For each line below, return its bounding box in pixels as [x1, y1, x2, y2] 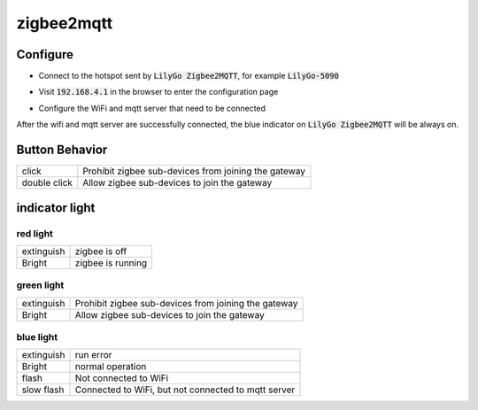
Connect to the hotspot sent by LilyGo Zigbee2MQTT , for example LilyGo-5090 [38, 71, 340, 81]
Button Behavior [16, 143, 108, 158]
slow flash [21, 383, 65, 396]
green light [16, 279, 65, 291]
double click [21, 177, 73, 190]
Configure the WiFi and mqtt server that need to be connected [38, 103, 266, 113]
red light [16, 227, 53, 239]
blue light [16, 331, 58, 344]
